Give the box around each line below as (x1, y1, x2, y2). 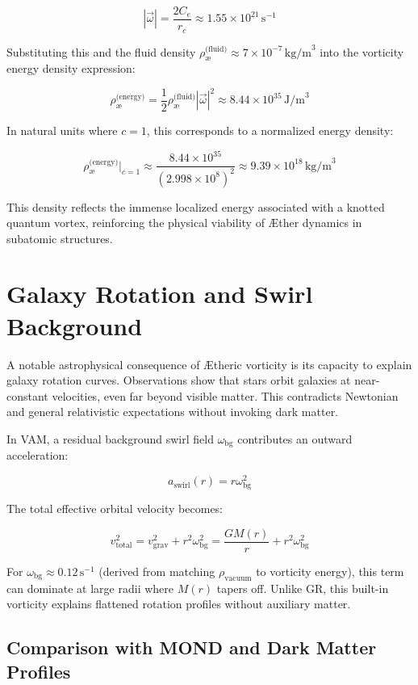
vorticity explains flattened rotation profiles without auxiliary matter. (6, 595, 351, 612)
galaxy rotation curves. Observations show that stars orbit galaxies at (6, 372, 351, 389)
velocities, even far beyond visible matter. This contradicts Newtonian (52, 387, 399, 404)
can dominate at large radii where (6, 579, 174, 596)
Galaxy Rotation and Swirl (6, 277, 313, 310)
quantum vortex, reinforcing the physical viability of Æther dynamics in (6, 214, 362, 231)
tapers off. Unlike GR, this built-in (216, 579, 389, 596)
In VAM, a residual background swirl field (6, 430, 214, 447)
